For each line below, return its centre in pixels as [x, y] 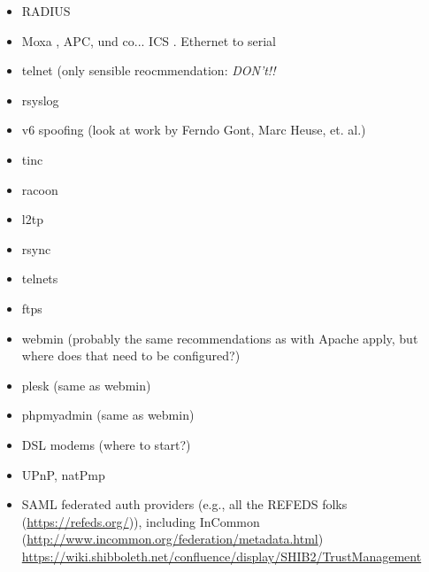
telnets [40, 278]
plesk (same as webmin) [86, 385]
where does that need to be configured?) [131, 356]
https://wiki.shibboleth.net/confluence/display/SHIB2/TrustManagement [222, 556]
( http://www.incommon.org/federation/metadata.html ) [172, 539]
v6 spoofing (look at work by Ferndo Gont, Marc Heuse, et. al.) [194, 130]
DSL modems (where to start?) [106, 444]
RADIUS [46, 11]
